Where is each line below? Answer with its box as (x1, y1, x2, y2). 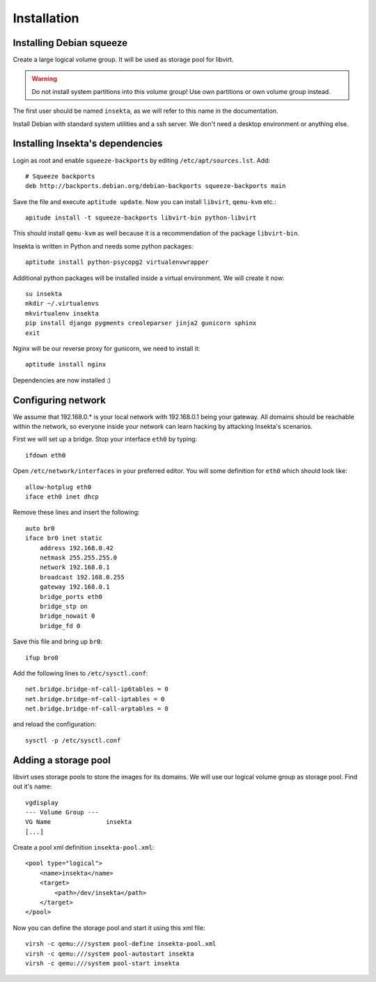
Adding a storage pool (13, 754, 111, 766)
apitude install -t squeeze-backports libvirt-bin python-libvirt (25, 214, 257, 222)
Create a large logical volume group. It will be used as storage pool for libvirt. (13, 56, 234, 64)
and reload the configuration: (13, 720, 97, 728)
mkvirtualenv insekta (25, 309, 99, 317)
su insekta (25, 290, 63, 298)
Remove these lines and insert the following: (13, 508, 140, 517)
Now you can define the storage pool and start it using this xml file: (13, 923, 205, 932)
